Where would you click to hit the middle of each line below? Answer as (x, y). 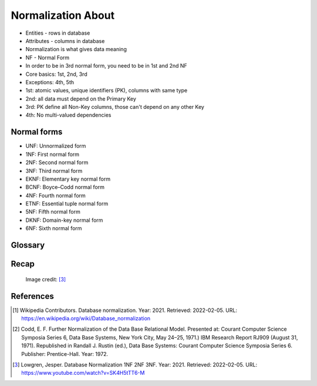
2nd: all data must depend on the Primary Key (81, 99)
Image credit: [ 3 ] (46, 279)
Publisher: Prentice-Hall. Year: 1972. (65, 354)
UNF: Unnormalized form (56, 146)
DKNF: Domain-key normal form (64, 220)
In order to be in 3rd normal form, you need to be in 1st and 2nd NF (106, 66)
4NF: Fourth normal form (56, 195)
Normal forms (37, 132)
